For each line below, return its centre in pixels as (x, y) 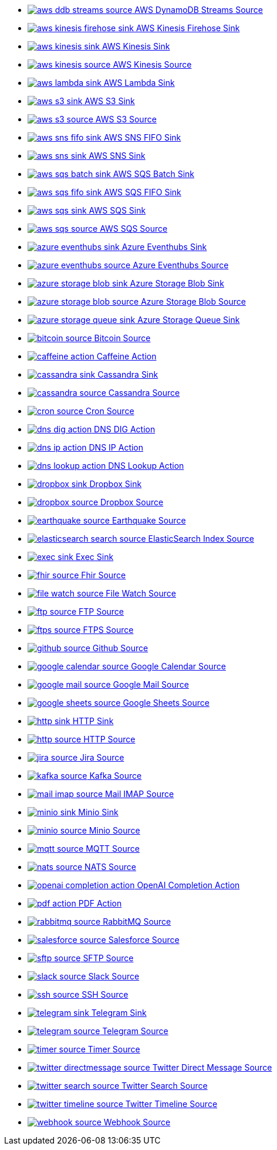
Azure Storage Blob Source (193, 301)
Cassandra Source (144, 393)
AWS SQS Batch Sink (154, 174)
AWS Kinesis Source (152, 64)
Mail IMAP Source (140, 794)
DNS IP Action (116, 447)
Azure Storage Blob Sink (177, 283)
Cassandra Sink (128, 374)
